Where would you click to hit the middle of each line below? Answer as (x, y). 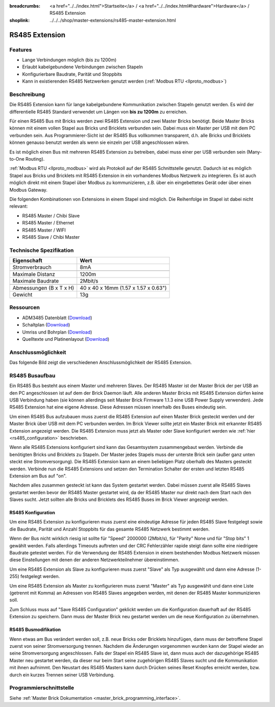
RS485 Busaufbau (32, 375)
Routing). (35, 159)
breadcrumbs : (25, 6)
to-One (17, 159)
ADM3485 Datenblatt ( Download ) (57, 318)
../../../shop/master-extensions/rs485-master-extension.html (113, 20)
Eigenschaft (28, 261)
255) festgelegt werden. (35, 576)
